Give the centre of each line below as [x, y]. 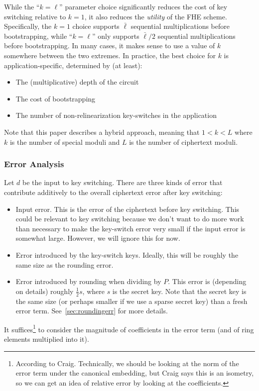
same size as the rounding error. [65, 264]
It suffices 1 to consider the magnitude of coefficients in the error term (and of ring [129, 328]
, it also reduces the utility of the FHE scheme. [156, 16]
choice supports [96, 26]
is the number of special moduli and [65, 142]
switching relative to [35, 16]
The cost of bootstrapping [56, 98]
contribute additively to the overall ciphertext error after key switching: [113, 192]
